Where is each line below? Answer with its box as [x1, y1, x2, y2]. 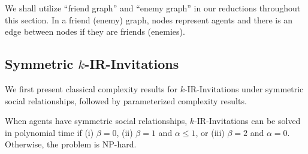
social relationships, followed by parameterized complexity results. [5, 94, 247, 107]
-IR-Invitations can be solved [194, 114, 301, 127]
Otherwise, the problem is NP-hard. [5, 138, 137, 150]
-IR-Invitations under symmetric [184, 82, 304, 95]
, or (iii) [195, 126, 225, 138]
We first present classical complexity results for [5, 82, 177, 95]
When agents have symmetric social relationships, [5, 114, 188, 127]
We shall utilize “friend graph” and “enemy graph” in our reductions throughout [5, 2, 301, 14]
